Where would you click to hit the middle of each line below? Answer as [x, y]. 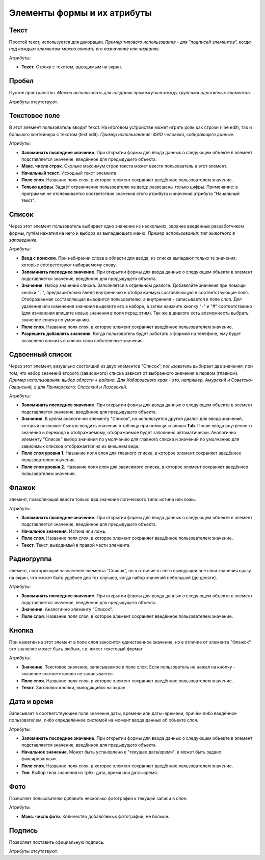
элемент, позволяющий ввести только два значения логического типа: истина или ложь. [103, 499]
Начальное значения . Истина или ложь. [64, 531]
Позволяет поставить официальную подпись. [57, 842]
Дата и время [31, 702]
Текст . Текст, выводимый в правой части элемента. [76, 545]
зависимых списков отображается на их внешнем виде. [80, 446]
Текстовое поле [35, 116]
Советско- [242, 380]
